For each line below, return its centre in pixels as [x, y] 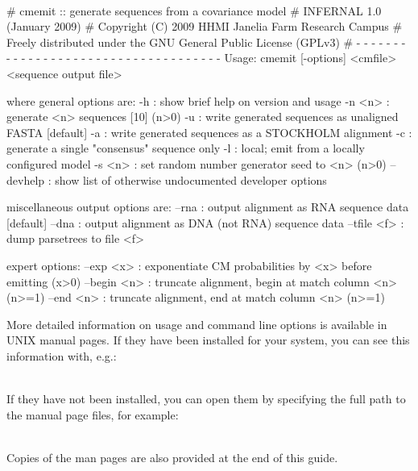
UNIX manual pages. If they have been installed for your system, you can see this [208, 340]
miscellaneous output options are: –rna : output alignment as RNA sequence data [208, 207]
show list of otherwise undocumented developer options [191, 179]
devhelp [26, 179]
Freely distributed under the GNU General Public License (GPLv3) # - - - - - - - [206, 42]
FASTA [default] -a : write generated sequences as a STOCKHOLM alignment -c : [209, 132]
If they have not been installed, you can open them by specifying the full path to [206, 399]
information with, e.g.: [62, 355]
